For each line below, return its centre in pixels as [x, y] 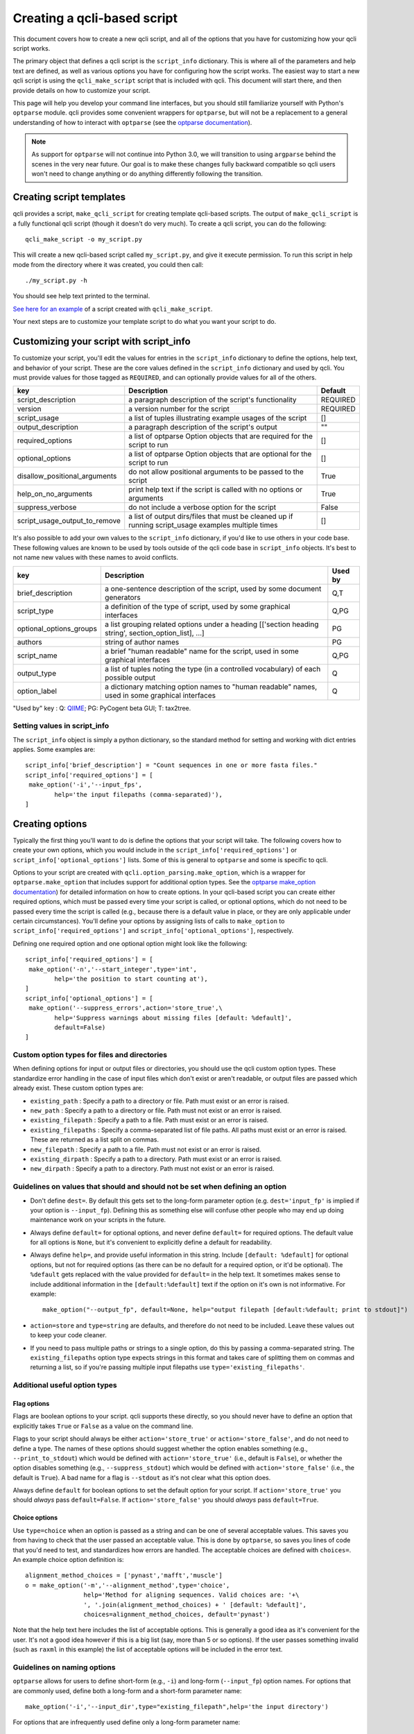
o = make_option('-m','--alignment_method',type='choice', [128, 1585]
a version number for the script [179, 409]
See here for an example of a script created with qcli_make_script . [113, 309]
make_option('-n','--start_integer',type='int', [113, 969]
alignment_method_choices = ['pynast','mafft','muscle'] [124, 1576]
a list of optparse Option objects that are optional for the [220, 454]
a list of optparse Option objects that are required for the [221, 436]
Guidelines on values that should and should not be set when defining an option [150, 1187]
